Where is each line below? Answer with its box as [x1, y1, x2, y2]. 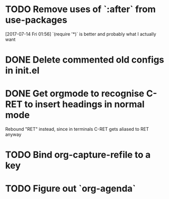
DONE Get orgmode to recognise [5, 88, 145, 99]
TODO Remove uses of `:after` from [5, 4, 156, 15]
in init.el [5, 65, 40, 76]
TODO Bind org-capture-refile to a [5, 149, 151, 161]
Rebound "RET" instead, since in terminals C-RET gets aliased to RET [5, 126, 149, 132]
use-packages [5, 14, 68, 26]
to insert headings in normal [24, 98, 145, 110]
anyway [5, 131, 22, 137]
